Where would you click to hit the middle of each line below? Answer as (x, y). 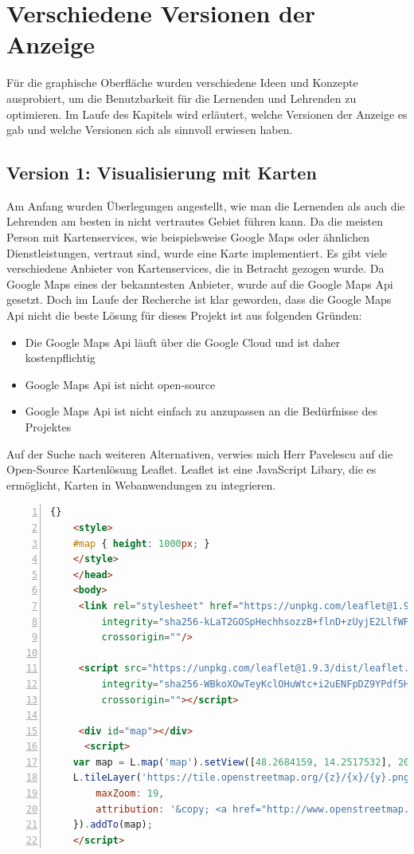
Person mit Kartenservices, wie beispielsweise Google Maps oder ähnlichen (188, 237)
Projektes (48, 427)
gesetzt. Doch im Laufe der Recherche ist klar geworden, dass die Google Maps (199, 299)
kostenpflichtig (60, 358)
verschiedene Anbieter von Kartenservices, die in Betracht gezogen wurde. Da (195, 268)
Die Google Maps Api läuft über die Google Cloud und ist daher (183, 342)
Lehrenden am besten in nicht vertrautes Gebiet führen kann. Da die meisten (195, 221)
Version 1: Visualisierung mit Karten (162, 173)
